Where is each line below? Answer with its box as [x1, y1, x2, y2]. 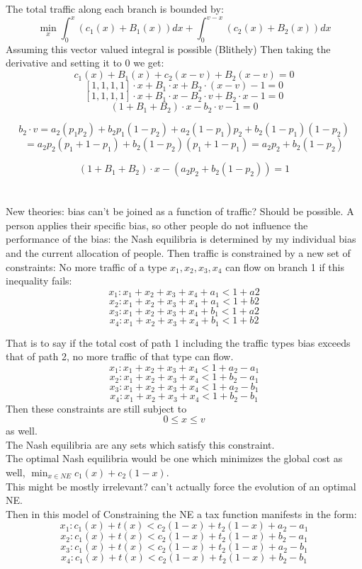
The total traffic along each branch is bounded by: [6, 1, 224, 16]
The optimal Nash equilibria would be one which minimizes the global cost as [6, 451, 343, 466]
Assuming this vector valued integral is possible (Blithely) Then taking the [6, 41, 331, 56]
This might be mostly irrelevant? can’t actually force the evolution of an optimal [6, 478, 356, 493]
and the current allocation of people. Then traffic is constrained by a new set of [6, 246, 351, 260]
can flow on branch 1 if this [225, 259, 344, 274]
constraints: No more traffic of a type [6, 259, 167, 274]
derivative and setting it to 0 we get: [6, 55, 164, 70]
